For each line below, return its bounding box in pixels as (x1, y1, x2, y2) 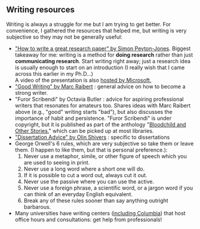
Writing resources (6, 5, 75, 15)
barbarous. (23, 203, 51, 211)
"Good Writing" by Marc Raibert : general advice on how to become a (14, 83, 186, 90)
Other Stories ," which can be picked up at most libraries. (14, 127, 154, 134)
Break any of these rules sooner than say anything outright (23, 197, 168, 204)
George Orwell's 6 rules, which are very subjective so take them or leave (14, 140, 194, 147)
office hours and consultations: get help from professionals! (14, 216, 162, 223)
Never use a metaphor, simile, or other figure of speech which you (23, 152, 187, 160)
